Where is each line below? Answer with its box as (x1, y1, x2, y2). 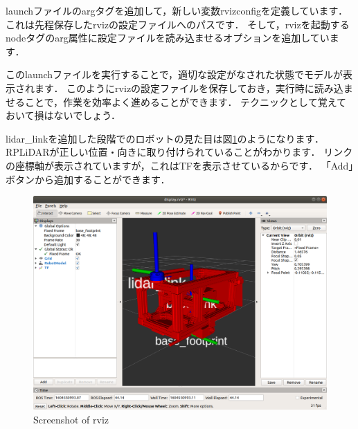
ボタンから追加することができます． (6, 172, 170, 186)
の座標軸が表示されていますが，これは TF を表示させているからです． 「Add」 (6, 158, 354, 172)
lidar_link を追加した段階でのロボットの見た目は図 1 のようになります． (6, 131, 324, 145)
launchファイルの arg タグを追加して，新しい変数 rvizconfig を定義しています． (6, 3, 348, 17)
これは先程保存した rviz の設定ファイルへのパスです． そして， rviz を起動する (6, 17, 350, 31)
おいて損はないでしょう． (6, 108, 121, 122)
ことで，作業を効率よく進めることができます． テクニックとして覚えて (24, 94, 346, 109)
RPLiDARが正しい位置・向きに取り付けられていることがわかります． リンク (6, 145, 353, 159)
